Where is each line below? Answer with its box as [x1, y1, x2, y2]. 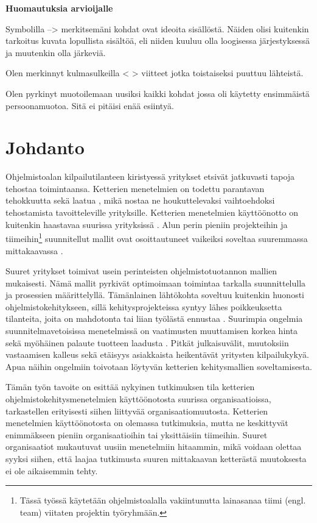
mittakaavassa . [5, 244, 63, 257]
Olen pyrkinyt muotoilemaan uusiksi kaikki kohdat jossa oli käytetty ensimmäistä [5, 87, 310, 99]
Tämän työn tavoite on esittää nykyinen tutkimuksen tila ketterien [5, 380, 255, 393]
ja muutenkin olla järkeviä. [5, 46, 106, 59]
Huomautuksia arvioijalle [5, 2, 113, 14]
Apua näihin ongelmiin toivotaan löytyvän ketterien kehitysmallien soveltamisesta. [5, 360, 312, 372]
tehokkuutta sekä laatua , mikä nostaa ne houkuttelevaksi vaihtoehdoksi [5, 194, 275, 207]
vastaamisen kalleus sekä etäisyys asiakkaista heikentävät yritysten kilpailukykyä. [5, 348, 309, 361]
